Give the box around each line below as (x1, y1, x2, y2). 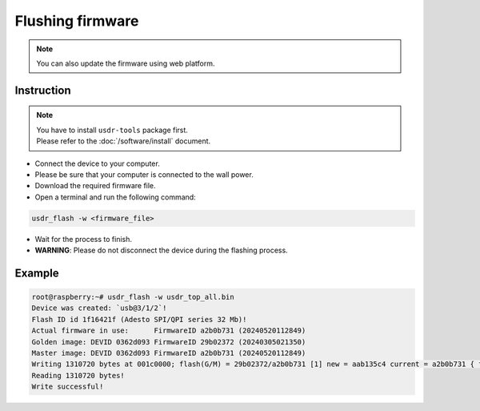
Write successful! (31, 382, 104, 392)
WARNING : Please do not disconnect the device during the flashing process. (34, 245, 288, 256)
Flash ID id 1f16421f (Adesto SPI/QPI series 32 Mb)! (31, 315, 247, 324)
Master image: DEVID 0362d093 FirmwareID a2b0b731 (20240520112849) (31, 349, 306, 357)
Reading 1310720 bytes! (31, 371, 126, 380)
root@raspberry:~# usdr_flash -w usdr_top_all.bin (31, 292, 235, 302)
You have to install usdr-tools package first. (36, 125, 188, 135)
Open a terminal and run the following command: (34, 192, 196, 202)
